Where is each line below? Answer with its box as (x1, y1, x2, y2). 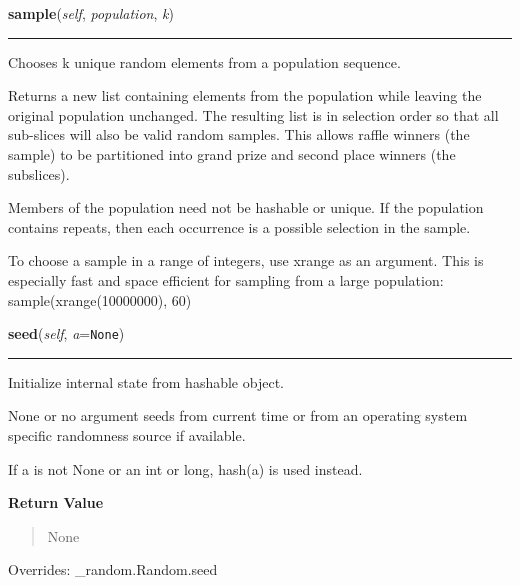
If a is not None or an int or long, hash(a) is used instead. (8, 458, 363, 479)
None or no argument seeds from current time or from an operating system (8, 405, 468, 426)
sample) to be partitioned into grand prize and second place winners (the (8, 143, 456, 164)
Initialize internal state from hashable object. (8, 371, 284, 392)
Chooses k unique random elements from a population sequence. (8, 51, 401, 72)
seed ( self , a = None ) (8, 323, 125, 344)
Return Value (8, 492, 104, 513)
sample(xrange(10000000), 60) (8, 289, 192, 310)
